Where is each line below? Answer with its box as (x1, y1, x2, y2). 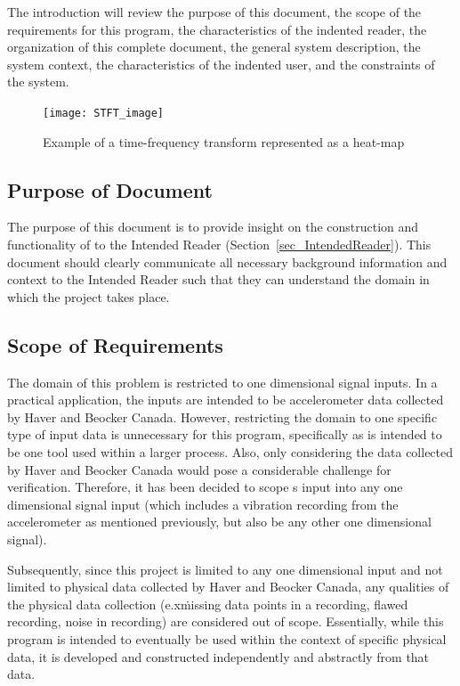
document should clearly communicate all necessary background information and (7, 252, 448, 271)
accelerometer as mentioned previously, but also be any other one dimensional (7, 512, 432, 531)
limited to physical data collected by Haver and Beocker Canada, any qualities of (7, 577, 449, 596)
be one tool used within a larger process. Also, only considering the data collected (7, 442, 454, 461)
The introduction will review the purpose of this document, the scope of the (7, 3, 422, 20)
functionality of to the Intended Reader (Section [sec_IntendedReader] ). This (7, 235, 432, 254)
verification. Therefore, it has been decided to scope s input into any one (7, 478, 403, 496)
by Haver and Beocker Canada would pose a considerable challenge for (7, 460, 391, 478)
